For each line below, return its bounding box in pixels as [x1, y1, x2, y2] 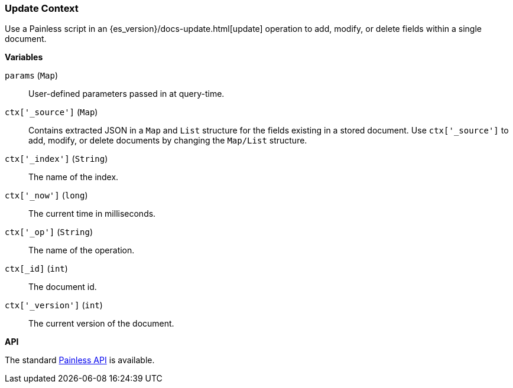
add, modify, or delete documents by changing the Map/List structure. [28, 135, 307, 146]
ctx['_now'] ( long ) [5, 190, 88, 201]
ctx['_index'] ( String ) [5, 154, 108, 164]
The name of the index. [28, 172, 119, 182]
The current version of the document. [28, 318, 174, 329]
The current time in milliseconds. [28, 208, 156, 219]
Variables [5, 52, 43, 63]
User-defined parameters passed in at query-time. [28, 89, 225, 99]
